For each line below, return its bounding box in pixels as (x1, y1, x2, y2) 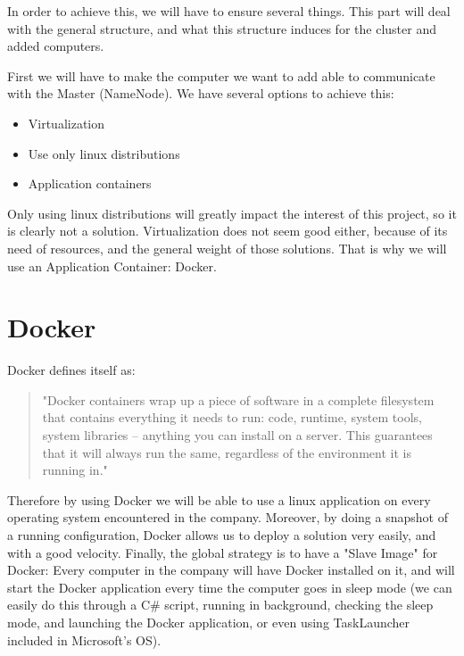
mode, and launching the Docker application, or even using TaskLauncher (7, 612, 410, 631)
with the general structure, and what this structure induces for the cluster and (7, 19, 436, 37)
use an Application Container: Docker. (7, 256, 217, 275)
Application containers (28, 174, 152, 193)
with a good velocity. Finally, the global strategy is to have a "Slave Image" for (7, 543, 438, 561)
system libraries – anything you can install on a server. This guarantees (42, 426, 433, 444)
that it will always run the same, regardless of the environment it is (42, 443, 411, 461)
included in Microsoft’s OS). (7, 630, 162, 649)
